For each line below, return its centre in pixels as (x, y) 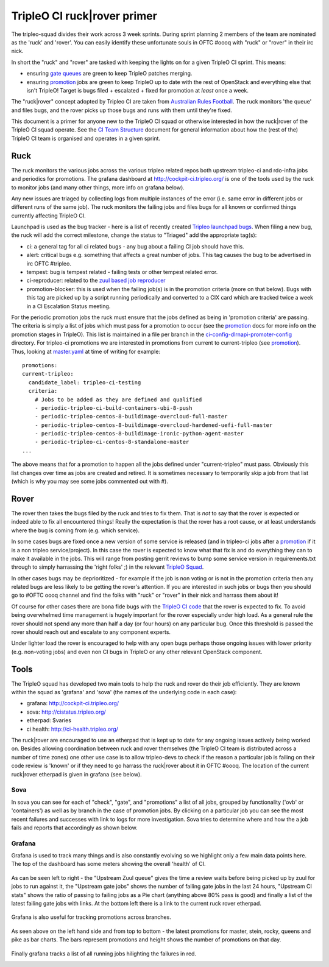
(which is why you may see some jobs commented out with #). (90, 482)
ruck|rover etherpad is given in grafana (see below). (77, 774)
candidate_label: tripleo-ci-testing (85, 382)
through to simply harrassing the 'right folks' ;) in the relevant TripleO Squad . (108, 567)
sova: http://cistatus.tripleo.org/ (66, 712)
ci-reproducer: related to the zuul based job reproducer (96, 281)
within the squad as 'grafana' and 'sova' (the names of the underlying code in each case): (124, 692)
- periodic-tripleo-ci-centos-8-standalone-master (112, 442)
